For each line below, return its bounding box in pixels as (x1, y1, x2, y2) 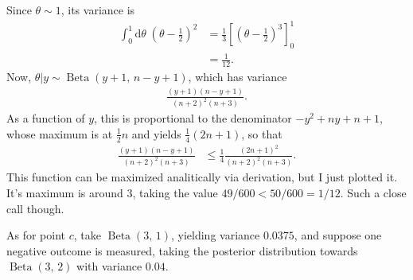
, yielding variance (171, 227, 260, 243)
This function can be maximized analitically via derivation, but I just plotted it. (6, 169, 398, 185)
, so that (241, 125, 282, 142)
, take (73, 227, 101, 243)
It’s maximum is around (6, 184, 123, 200)
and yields (131, 125, 181, 142)
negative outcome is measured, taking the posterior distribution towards (6, 242, 358, 259)
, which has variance (188, 68, 287, 85)
